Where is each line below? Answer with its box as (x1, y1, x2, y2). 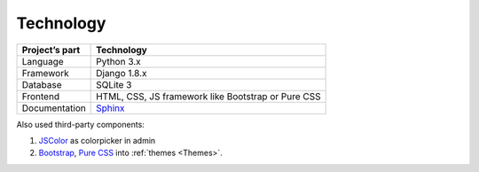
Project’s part (21, 43, 81, 56)
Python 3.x (96, 55, 141, 67)
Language (21, 55, 64, 67)
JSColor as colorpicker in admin (38, 135, 156, 145)
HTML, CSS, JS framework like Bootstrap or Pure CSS (96, 90, 321, 102)
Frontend (21, 90, 60, 102)
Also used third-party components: (16, 119, 145, 129)
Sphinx (96, 102, 125, 114)
